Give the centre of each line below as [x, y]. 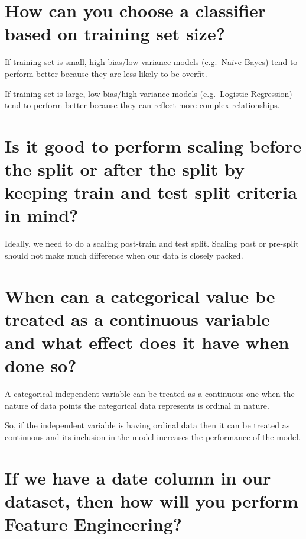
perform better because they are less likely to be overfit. [106, 73]
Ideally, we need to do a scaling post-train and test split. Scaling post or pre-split [152, 243]
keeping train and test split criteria [151, 192]
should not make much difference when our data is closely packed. [124, 255]
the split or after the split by [125, 169]
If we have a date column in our [138, 477]
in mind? [42, 215]
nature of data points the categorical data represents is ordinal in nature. [137, 405]
